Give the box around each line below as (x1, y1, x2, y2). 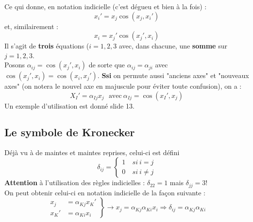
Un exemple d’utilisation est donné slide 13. (4, 100, 135, 111)
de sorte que (88, 60, 125, 70)
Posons (4, 60, 25, 70)
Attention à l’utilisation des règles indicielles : (4, 177, 145, 188)
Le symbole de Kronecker (4, 124, 135, 139)
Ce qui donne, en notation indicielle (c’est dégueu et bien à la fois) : (4, 1, 207, 11)
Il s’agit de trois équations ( (4, 41, 89, 51)
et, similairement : (4, 21, 58, 31)
